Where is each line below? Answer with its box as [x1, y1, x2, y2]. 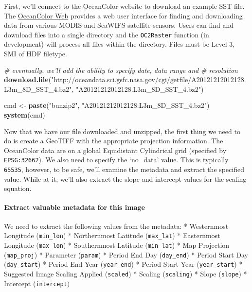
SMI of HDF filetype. [4, 49, 67, 59]
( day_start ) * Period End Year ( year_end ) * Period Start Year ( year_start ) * [4, 259, 243, 269]
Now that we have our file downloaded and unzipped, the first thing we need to [4, 126, 240, 136]
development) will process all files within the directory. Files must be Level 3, [4, 39, 235, 49]
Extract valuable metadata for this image [4, 202, 145, 212]
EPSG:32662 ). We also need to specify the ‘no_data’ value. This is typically [4, 155, 229, 165]
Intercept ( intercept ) [4, 278, 70, 288]
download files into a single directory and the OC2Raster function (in [4, 29, 209, 39]
